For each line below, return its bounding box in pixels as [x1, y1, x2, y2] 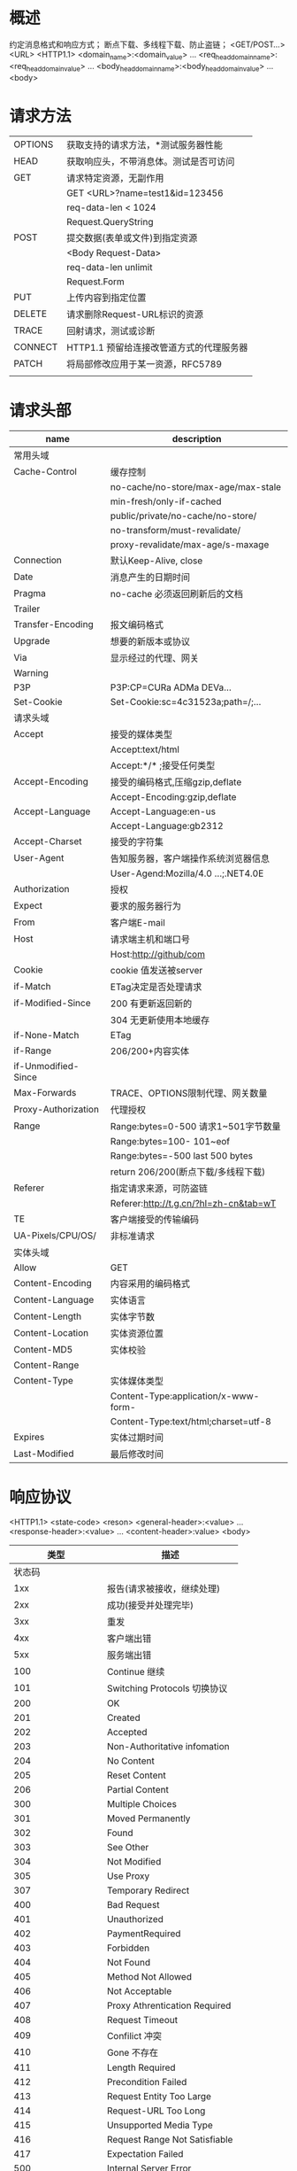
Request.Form [65, 275, 126, 288]
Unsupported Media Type [106, 2119, 214, 2131]
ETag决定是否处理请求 [110, 981, 202, 993]
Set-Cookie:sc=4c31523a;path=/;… [110, 696, 262, 709]
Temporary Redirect [106, 1884, 190, 1896]
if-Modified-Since [13, 997, 91, 1010]
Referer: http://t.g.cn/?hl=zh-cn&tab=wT [110, 1198, 277, 1210]
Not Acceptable [106, 1985, 172, 1997]
